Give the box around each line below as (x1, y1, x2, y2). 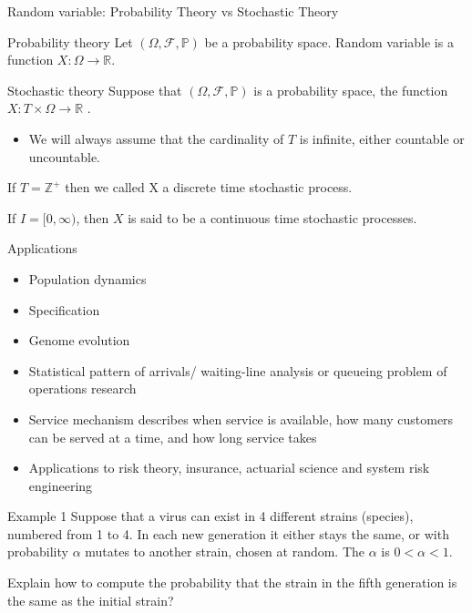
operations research (28, 379, 137, 398)
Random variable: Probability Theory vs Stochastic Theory (7, 2, 339, 20)
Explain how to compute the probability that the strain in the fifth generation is (7, 573, 457, 592)
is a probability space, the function (253, 80, 448, 99)
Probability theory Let (7, 32, 133, 51)
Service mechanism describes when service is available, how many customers (28, 409, 454, 428)
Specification (28, 300, 100, 319)
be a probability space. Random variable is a (204, 32, 454, 51)
